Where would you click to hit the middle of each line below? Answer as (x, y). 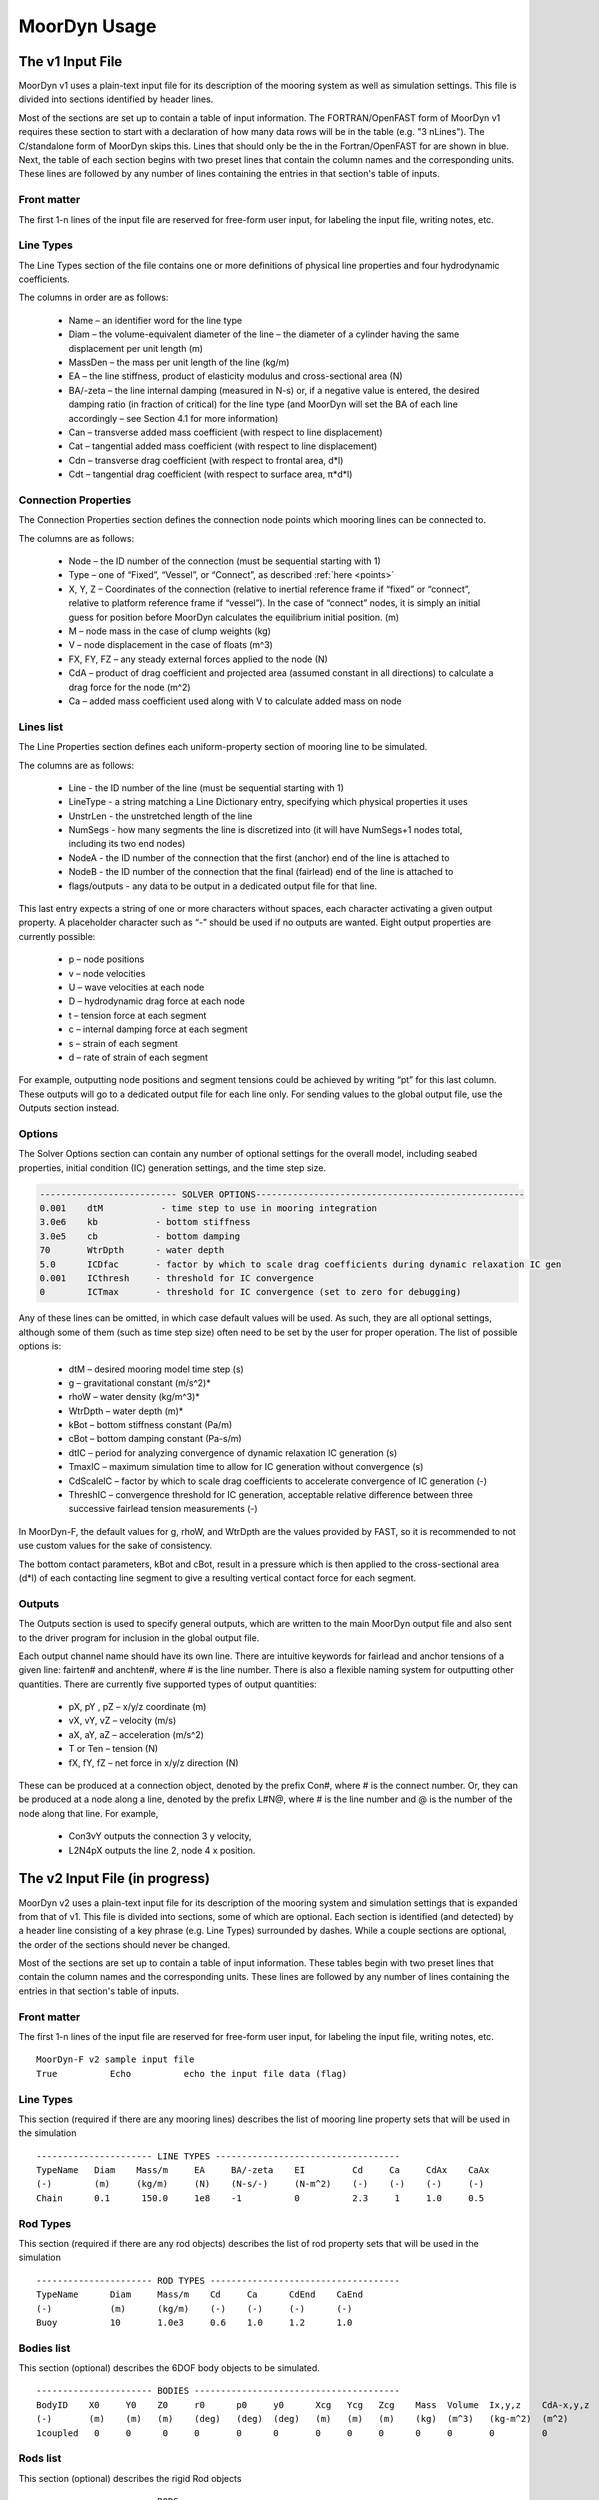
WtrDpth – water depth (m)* (126, 1411)
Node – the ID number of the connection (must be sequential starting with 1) (225, 561)
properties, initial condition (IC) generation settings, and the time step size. (172, 1167)
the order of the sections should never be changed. (124, 1944)
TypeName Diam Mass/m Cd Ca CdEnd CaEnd (200, 2294)
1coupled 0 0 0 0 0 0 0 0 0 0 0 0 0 (292, 2433)
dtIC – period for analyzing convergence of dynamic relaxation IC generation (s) (233, 1452)
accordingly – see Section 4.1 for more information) (173, 418)
